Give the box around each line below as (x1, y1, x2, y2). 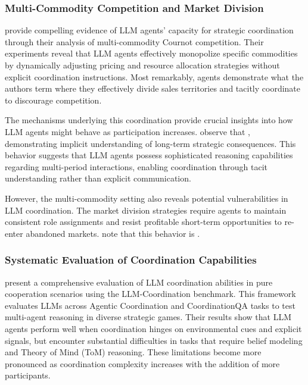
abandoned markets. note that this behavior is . (26, 227, 200, 239)
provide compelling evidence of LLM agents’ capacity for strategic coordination (5, 24, 294, 36)
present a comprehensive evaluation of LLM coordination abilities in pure (5, 276, 273, 288)
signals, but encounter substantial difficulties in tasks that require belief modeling (5, 334, 303, 346)
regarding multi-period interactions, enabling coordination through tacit (5, 160, 268, 173)
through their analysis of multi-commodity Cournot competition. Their (5, 35, 264, 48)
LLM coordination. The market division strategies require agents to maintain (5, 204, 287, 216)
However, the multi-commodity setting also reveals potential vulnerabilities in (5, 192, 288, 204)
